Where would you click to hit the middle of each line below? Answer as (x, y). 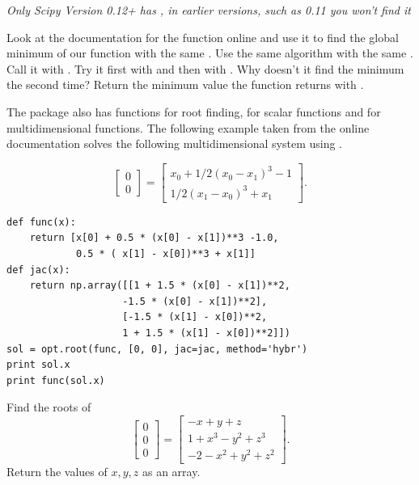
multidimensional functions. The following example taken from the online (188, 127)
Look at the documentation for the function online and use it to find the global (203, 37)
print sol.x (38, 365)
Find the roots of (49, 407)
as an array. (171, 472)
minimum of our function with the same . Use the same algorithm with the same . (210, 53)
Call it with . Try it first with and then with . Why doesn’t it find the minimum (205, 68)
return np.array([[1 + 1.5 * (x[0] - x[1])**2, (160, 286)
